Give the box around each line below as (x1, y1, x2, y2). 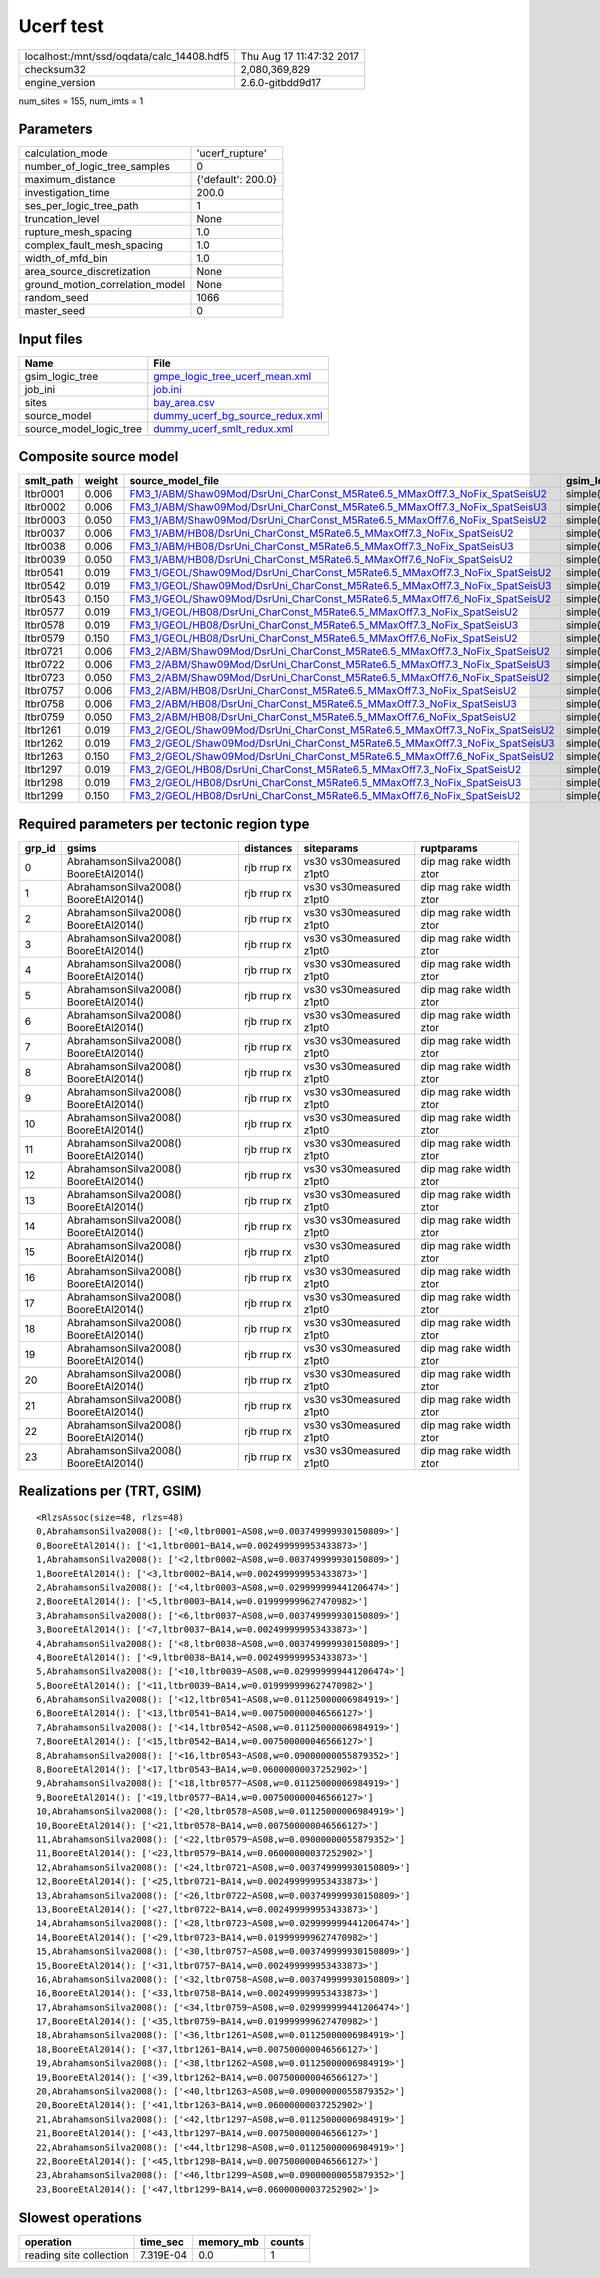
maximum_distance (24, 173, 116, 187)
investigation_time (24, 186, 110, 200)
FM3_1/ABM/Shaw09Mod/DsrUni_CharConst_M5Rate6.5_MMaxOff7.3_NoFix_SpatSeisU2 (129, 487, 547, 501)
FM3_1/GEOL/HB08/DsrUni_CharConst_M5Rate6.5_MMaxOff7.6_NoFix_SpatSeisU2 (129, 631, 519, 645)
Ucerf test (18, 15, 104, 37)
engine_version (24, 75, 96, 89)
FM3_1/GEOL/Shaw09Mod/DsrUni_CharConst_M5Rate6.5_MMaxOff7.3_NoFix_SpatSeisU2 (129, 566, 552, 580)
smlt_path (24, 474, 74, 488)
